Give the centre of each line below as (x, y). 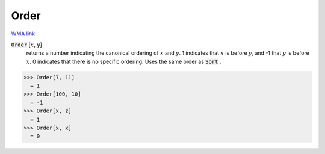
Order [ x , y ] (26, 45)
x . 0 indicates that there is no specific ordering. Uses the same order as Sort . (124, 61)
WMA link (23, 34)
